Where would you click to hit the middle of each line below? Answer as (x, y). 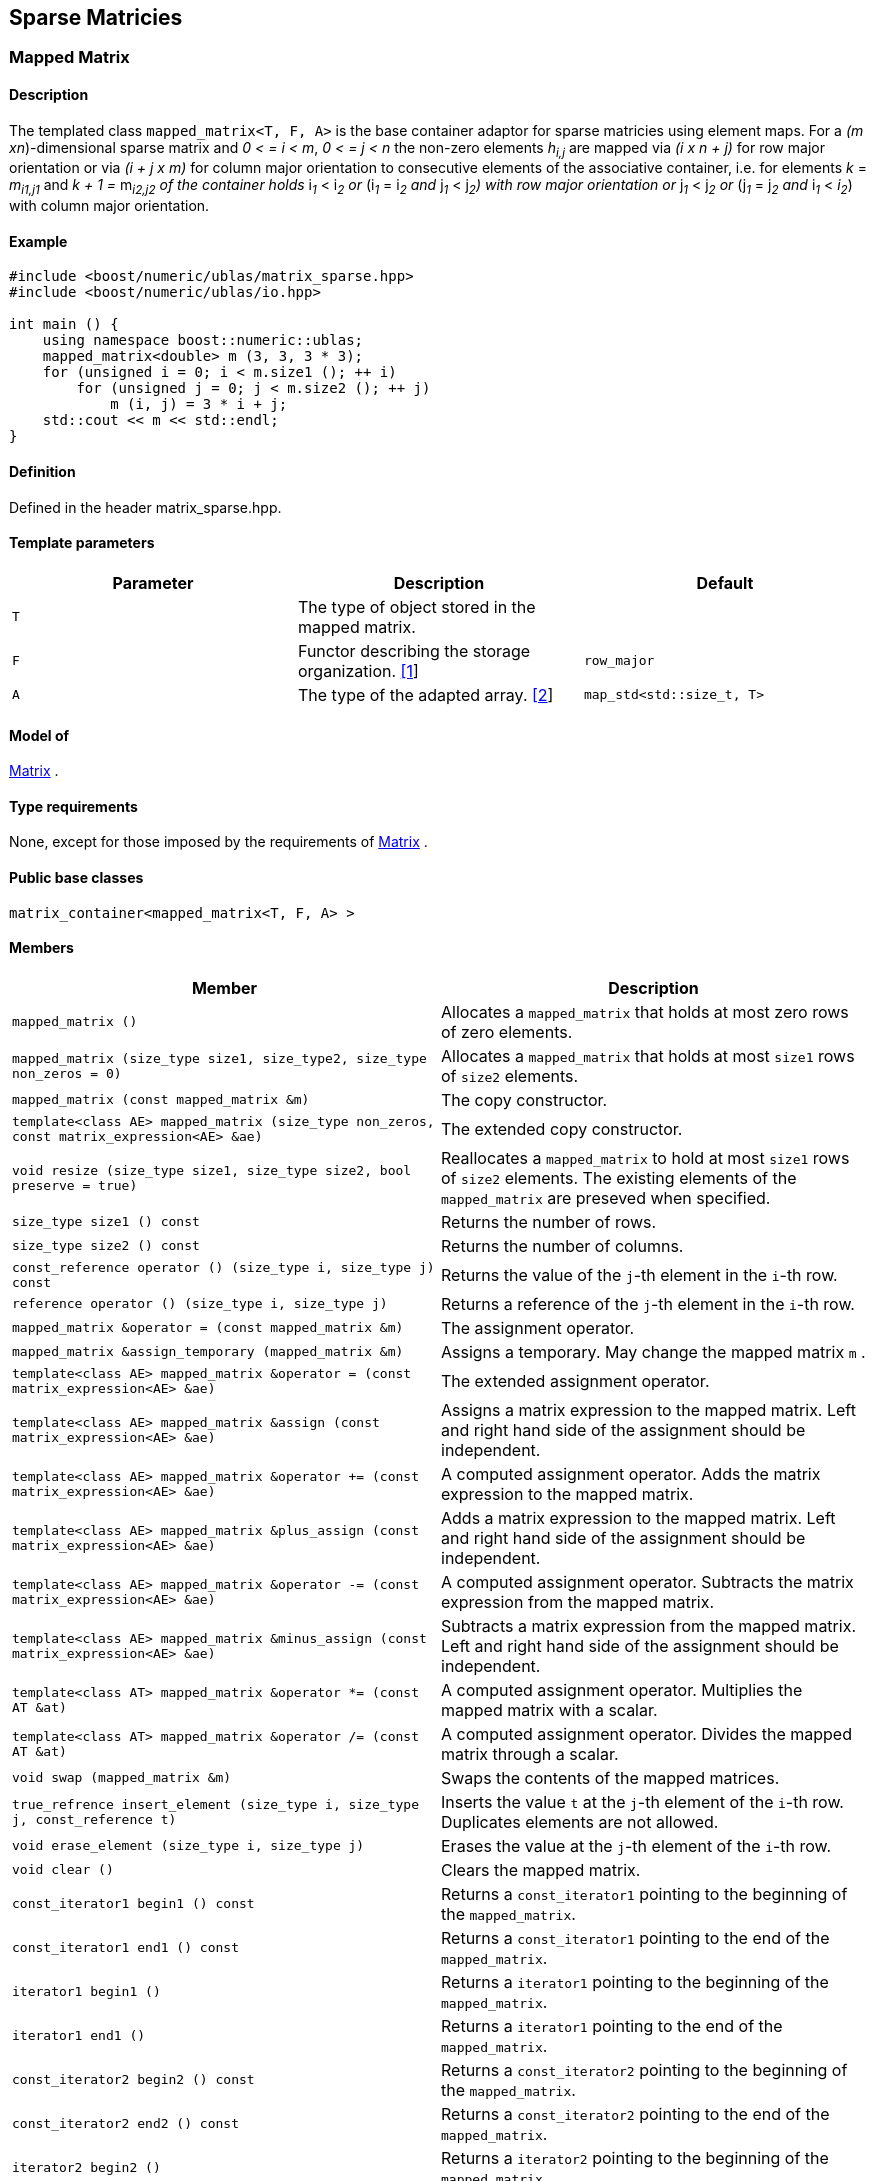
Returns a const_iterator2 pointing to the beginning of (644, 2069)
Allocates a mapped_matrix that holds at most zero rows (645, 1011)
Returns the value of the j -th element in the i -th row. (639, 1274)
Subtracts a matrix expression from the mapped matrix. (648, 1625)
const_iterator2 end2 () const (125, 2124)
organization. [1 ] (358, 670)
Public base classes (76, 877)
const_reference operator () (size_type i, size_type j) (223, 1267)
